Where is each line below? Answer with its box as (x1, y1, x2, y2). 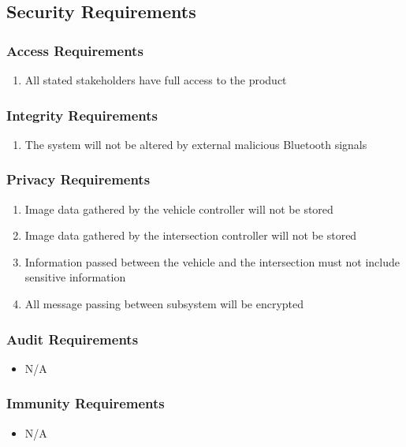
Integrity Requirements (6, 105, 158, 125)
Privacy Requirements (6, 169, 151, 189)
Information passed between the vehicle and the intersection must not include (24, 253, 400, 270)
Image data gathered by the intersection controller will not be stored (24, 227, 357, 244)
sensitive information (24, 269, 126, 285)
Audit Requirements (6, 329, 139, 348)
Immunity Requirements (6, 393, 165, 413)
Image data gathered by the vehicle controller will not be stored (24, 200, 333, 217)
